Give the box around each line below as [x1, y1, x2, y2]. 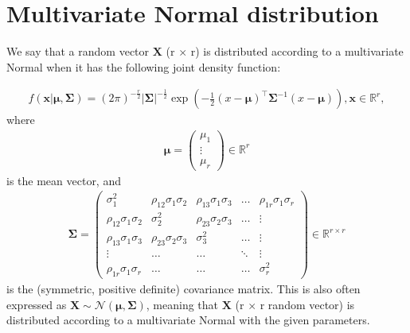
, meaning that [146, 296, 219, 312]
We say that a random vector [6, 43, 150, 60]
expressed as [6, 296, 67, 312]
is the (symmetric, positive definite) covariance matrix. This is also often [6, 281, 361, 297]
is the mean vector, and [6, 172, 121, 188]
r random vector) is [260, 296, 355, 312]
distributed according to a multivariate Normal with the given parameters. [6, 312, 370, 328]
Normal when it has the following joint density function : [6, 58, 281, 75]
